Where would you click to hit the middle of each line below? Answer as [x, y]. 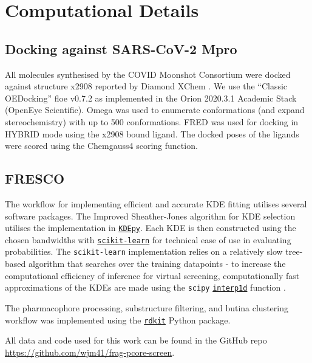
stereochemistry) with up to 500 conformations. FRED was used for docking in [152, 121]
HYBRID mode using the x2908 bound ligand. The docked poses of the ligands [152, 133]
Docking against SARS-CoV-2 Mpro [121, 48]
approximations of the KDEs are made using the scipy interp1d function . [145, 287]
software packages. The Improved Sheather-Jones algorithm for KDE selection [150, 216]
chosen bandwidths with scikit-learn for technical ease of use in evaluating [148, 239]
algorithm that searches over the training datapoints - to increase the [157, 264]
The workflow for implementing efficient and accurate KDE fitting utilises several [156, 203]
